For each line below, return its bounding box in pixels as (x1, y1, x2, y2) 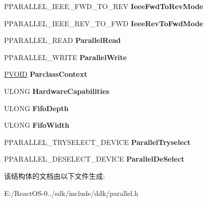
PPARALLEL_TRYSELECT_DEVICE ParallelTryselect (4, 136, 191, 147)
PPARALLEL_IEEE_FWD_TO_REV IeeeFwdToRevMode (4, 1, 203, 11)
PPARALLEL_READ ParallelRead (4, 35, 121, 45)
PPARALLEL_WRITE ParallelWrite (4, 52, 127, 62)
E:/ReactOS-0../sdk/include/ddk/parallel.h (4, 187, 138, 198)
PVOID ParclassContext (4, 69, 87, 79)
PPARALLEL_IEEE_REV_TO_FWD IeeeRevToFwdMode (4, 18, 203, 28)
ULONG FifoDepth (4, 103, 69, 113)
